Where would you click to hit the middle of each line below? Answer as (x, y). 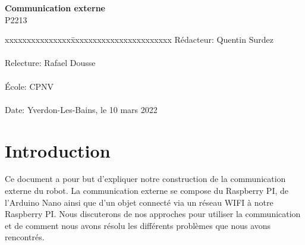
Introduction (58, 150)
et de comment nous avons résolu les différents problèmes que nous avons (138, 225)
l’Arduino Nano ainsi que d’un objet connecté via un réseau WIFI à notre (139, 202)
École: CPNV (29, 86)
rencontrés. (25, 237)
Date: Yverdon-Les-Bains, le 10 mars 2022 (81, 109)
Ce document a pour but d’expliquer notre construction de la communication (145, 179)
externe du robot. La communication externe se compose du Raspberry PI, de (147, 191)
